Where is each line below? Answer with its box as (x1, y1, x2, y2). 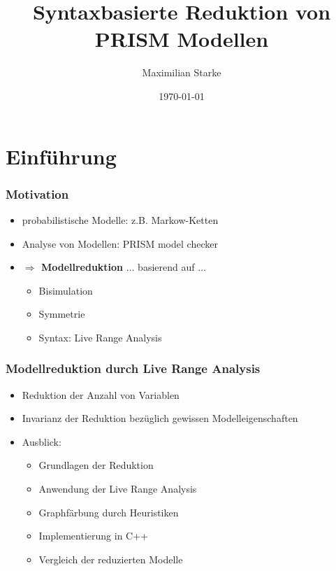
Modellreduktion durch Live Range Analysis (6, 360, 261, 377)
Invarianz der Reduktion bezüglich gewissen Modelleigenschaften (22, 411, 298, 425)
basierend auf (138, 260, 195, 274)
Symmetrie (38, 306, 85, 321)
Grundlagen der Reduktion (38, 458, 154, 472)
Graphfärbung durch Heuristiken (38, 505, 179, 519)
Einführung (6, 141, 117, 170)
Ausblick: (22, 434, 61, 449)
